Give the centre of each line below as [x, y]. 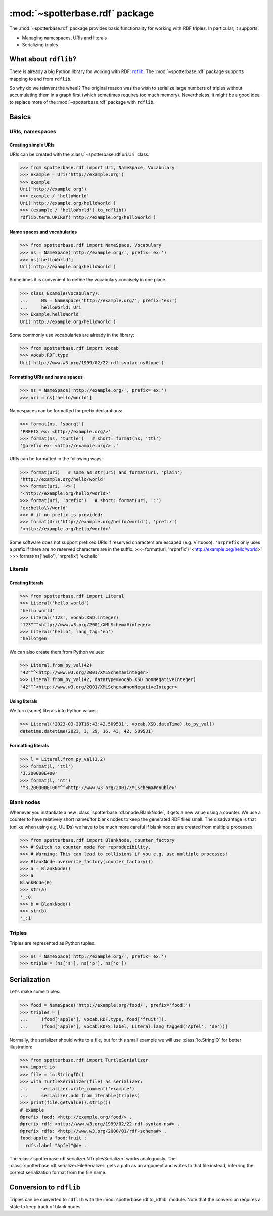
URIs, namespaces [33, 131]
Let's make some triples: [35, 992]
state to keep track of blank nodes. [45, 1206]
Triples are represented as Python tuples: [52, 943]
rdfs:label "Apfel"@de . [56, 1145]
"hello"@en [33, 639]
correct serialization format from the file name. [58, 1173]
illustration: [21, 1047]
